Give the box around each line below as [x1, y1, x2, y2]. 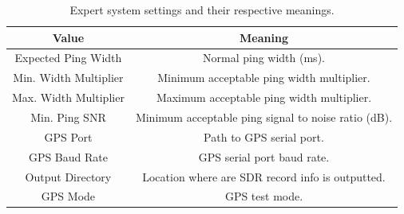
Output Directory [25, 168, 112, 185]
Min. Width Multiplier [13, 69, 124, 86]
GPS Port [44, 128, 93, 145]
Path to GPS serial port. [204, 128, 324, 145]
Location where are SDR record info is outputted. [142, 168, 386, 185]
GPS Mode [41, 188, 96, 204]
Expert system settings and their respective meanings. [69, 2, 335, 18]
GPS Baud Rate [28, 148, 108, 165]
